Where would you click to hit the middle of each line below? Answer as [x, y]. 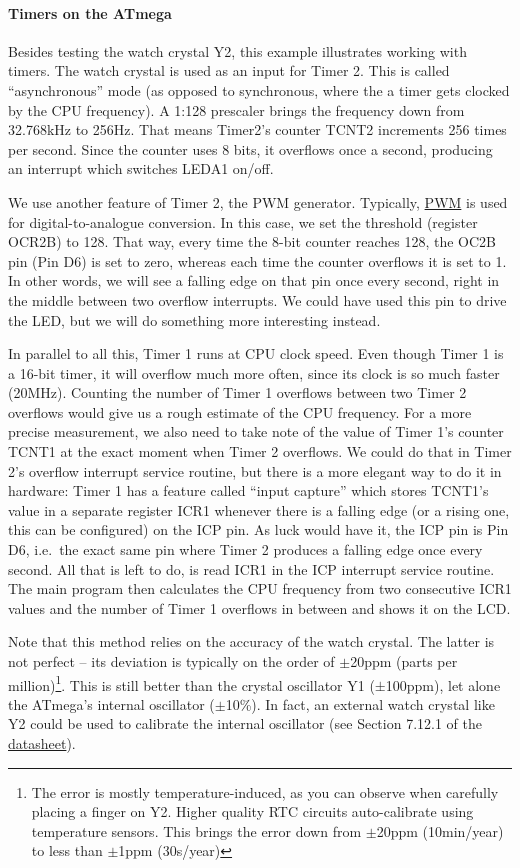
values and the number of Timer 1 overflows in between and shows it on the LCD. [259, 607]
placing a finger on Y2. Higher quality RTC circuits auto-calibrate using [252, 811]
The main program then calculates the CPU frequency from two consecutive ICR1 [260, 588]
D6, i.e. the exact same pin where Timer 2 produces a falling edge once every [245, 549]
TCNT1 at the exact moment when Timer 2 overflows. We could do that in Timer [260, 451]
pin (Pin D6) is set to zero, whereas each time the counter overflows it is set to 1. [257, 260]
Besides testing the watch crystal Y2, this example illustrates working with [237, 50]
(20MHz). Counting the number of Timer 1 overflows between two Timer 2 [237, 392]
